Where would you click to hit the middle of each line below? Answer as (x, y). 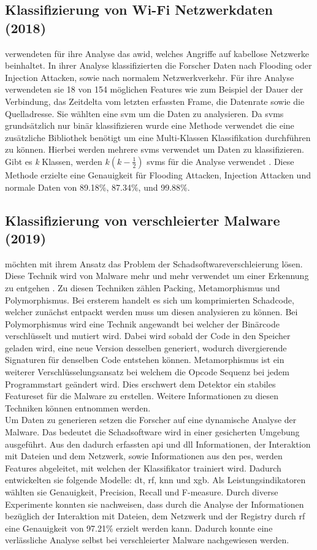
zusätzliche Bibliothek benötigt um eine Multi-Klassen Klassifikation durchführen (158, 137)
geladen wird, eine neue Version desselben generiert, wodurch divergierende (146, 347)
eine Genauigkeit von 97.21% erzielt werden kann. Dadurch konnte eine (139, 528)
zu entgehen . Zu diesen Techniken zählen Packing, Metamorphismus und (143, 287)
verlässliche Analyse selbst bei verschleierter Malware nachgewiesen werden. (147, 540)
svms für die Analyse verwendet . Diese (220, 161)
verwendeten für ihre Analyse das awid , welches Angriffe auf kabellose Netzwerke (157, 53)
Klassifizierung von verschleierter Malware (143, 220)
